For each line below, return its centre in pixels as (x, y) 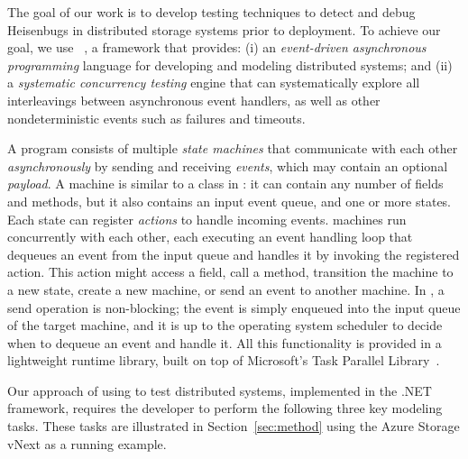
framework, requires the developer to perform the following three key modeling (225, 408)
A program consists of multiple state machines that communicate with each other (233, 148)
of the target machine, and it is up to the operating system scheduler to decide (225, 325)
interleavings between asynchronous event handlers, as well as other (194, 100)
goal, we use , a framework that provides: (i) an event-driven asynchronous (217, 47)
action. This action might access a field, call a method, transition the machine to (230, 272)
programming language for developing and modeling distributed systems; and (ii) (230, 64)
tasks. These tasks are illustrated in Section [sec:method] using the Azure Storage (234, 426)
